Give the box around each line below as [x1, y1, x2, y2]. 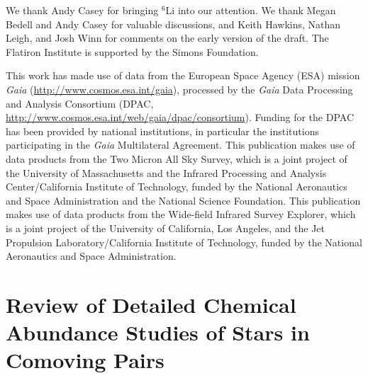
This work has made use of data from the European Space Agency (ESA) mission [6, 68, 360, 83]
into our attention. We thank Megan [177, 3, 336, 17]
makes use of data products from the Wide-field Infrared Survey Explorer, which [6, 207, 356, 222]
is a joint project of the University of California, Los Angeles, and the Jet [6, 220, 325, 235]
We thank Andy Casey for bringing [6, 3, 159, 17]
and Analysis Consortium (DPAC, [6, 96, 154, 110]
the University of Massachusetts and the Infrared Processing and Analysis [6, 165, 327, 180]
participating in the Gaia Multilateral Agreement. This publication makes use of [6, 137, 355, 152]
